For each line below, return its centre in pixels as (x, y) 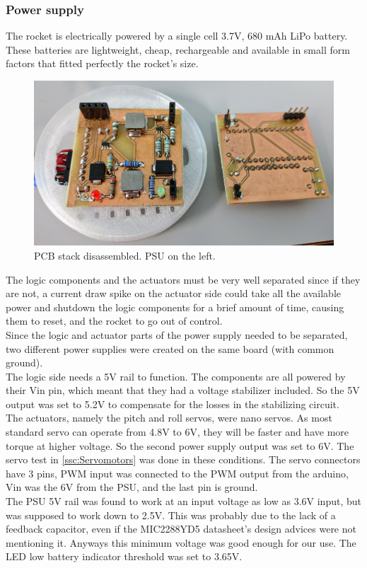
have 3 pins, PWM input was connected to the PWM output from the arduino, (177, 473)
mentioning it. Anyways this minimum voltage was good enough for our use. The (181, 542)
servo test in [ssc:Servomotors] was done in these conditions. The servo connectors (183, 459)
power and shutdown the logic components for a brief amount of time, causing (175, 307)
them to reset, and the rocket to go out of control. (114, 321)
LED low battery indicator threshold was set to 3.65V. (124, 556)
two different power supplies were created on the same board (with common (170, 348)
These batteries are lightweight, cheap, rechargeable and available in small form (178, 49)
